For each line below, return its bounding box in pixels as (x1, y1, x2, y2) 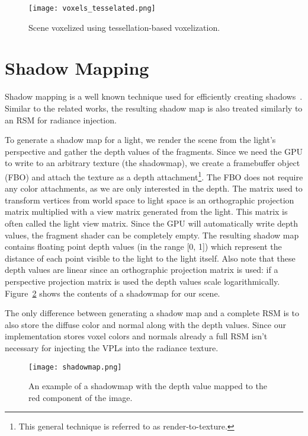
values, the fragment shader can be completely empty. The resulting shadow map (5, 228, 299, 241)
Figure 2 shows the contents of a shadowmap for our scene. (5, 287, 220, 299)
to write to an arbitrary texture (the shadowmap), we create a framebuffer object (5, 157, 300, 169)
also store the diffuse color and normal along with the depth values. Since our (5, 318, 286, 330)
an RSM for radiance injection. (5, 113, 117, 126)
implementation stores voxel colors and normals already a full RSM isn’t (5, 330, 268, 342)
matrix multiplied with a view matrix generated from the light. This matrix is (5, 205, 288, 218)
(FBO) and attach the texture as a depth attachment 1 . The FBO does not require (5, 168, 303, 183)
